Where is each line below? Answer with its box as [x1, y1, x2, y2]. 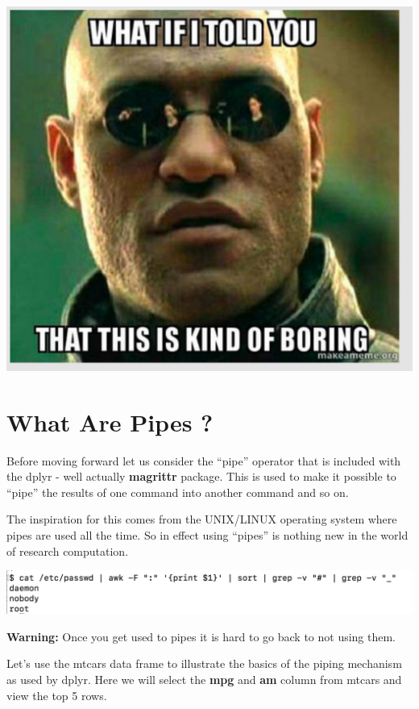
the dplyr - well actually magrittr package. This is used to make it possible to [6, 468, 396, 485]
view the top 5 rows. [6, 686, 107, 703]
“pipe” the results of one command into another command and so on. [6, 483, 349, 500]
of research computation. [6, 542, 129, 559]
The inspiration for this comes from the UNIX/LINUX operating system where [6, 511, 397, 528]
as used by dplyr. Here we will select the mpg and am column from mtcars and [6, 671, 402, 688]
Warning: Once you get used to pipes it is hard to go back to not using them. [6, 628, 396, 644]
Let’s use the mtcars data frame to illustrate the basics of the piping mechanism [6, 655, 402, 672]
